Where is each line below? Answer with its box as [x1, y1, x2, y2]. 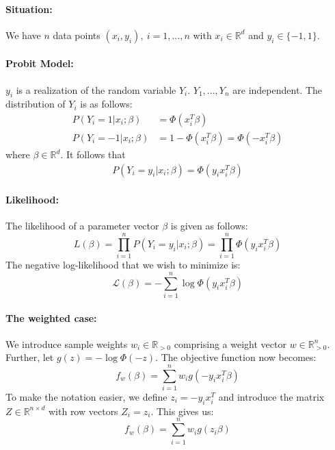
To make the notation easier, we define [5, 390, 167, 404]
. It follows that [60, 147, 126, 162]
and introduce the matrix [218, 390, 325, 404]
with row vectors [48, 403, 118, 418]
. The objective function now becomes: [155, 350, 317, 364]
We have [5, 27, 41, 42]
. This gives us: [150, 403, 214, 418]
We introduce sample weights [5, 336, 128, 351]
